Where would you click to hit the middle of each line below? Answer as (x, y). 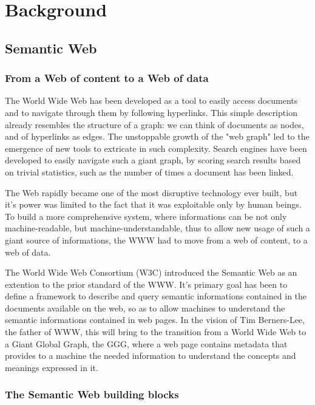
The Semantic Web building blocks (92, 394)
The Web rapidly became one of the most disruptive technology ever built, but (151, 192)
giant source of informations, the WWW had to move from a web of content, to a (156, 240)
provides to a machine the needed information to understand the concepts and (151, 356)
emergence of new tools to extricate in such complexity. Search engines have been (156, 148)
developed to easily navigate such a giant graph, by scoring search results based (153, 160)
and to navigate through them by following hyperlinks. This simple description (151, 112)
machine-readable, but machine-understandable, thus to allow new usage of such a (157, 228)
